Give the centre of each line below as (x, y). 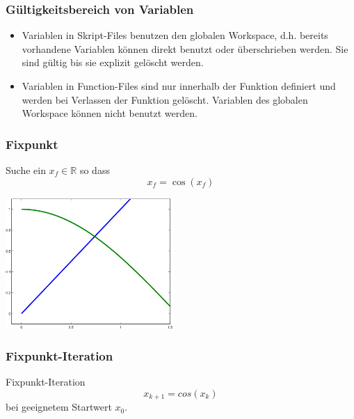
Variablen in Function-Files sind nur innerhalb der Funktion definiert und (179, 86)
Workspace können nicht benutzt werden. (110, 113)
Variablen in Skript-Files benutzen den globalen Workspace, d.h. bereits (175, 35)
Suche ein (26, 170)
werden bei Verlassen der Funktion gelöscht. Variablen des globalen (165, 99)
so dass (95, 170)
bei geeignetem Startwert (59, 407)
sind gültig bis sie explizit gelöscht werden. (113, 62)
